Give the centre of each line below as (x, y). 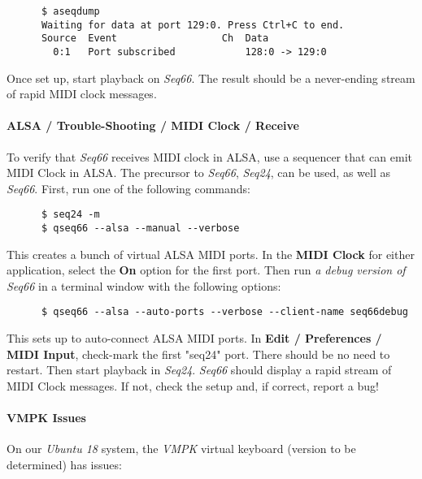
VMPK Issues (46, 418)
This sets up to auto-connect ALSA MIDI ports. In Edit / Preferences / (194, 338)
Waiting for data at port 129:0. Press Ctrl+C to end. (193, 25)
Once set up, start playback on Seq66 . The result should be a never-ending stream (211, 78)
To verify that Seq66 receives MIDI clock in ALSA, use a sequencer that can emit (209, 156)
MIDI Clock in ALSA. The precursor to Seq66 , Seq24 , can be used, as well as (198, 173)
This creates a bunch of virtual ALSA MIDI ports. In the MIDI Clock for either (211, 254)
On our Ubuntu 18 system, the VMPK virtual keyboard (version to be (181, 449)
